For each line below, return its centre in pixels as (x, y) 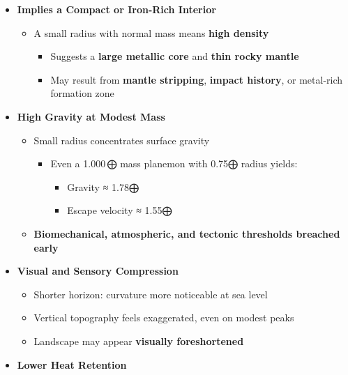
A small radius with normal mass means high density (151, 32)
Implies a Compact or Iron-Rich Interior (116, 9)
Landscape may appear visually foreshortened (139, 340)
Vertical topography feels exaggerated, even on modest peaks (164, 317)
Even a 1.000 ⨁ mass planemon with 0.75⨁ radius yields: (174, 163)
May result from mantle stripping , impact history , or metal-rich (197, 79)
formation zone (82, 93)
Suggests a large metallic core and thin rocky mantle (175, 56)
